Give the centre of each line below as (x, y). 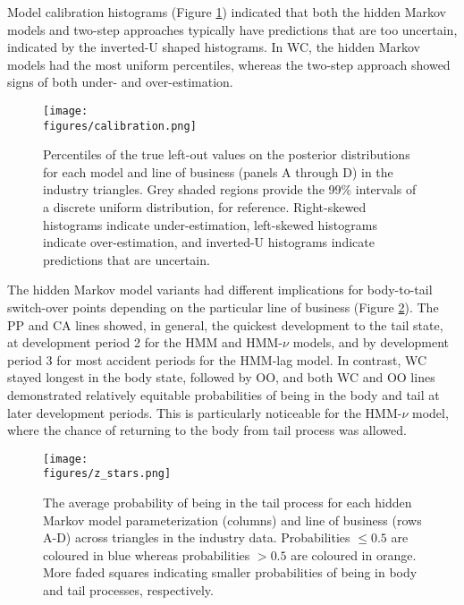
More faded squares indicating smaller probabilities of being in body (230, 572)
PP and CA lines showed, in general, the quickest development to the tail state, (225, 324)
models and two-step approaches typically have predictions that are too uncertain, (232, 29)
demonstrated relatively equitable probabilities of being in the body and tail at (224, 395)
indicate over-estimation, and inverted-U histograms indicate (209, 242)
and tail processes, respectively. (128, 590)
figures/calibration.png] (120, 126)
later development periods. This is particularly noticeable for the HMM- (205, 412)
